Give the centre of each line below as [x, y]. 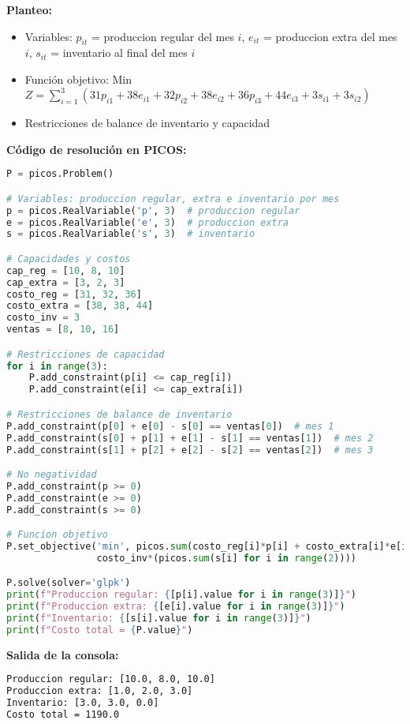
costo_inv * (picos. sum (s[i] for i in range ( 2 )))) [226, 558]
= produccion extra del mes [330, 36]
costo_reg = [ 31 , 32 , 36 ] [74, 294]
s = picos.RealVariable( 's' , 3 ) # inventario [131, 234]
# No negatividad [52, 475]
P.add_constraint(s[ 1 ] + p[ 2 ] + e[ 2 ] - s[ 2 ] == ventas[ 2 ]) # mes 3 [190, 450]
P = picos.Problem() [60, 174]
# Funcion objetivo [57, 535]
